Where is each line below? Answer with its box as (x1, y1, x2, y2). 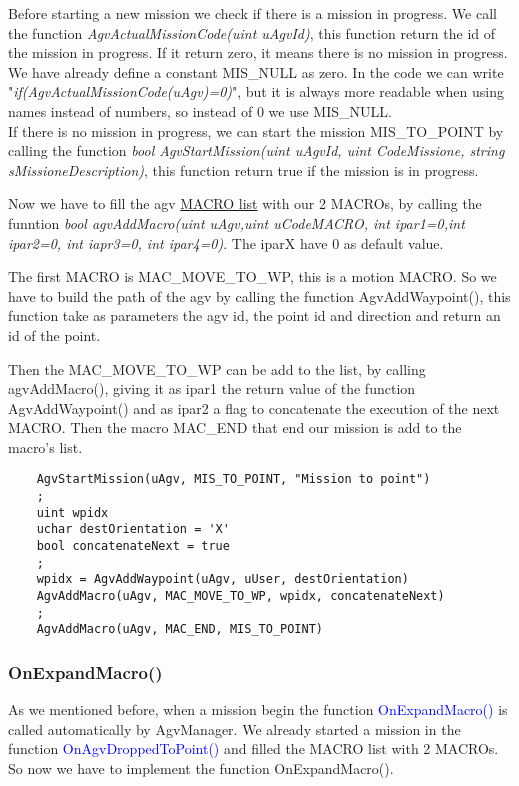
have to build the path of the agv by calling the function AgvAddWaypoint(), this (8, 285, 511, 306)
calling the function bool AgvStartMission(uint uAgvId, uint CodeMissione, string (8, 140, 505, 161)
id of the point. (8, 324, 101, 345)
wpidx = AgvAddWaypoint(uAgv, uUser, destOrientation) (36, 572, 409, 587)
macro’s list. (8, 436, 83, 457)
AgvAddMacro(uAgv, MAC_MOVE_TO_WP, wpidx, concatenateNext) (36, 589, 445, 604)
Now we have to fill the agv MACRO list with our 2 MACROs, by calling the (8, 193, 482, 214)
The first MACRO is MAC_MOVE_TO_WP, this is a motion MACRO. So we (8, 266, 497, 287)
